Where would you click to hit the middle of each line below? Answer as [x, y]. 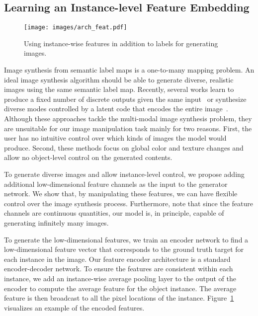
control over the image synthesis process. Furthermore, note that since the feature [129, 203]
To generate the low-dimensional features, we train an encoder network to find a [126, 239]
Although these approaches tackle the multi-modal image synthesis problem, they [128, 118]
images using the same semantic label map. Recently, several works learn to [119, 89]
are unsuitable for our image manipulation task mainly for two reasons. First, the [128, 128]
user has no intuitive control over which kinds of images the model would [115, 138]
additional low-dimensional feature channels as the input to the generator [116, 184]
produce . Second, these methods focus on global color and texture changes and [124, 147]
